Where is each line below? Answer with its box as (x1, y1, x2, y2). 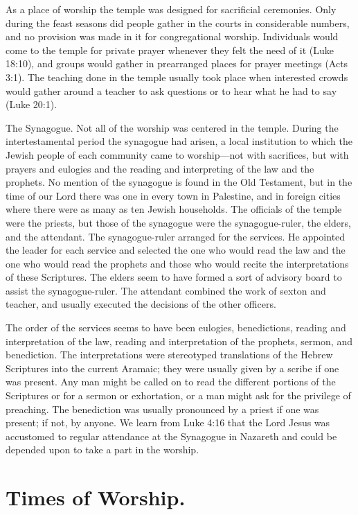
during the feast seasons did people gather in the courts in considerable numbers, (6, 15, 350, 30)
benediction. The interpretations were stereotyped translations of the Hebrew (6, 347, 333, 362)
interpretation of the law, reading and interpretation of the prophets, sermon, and (6, 333, 352, 348)
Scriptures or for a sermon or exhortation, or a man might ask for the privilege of (6, 388, 351, 403)
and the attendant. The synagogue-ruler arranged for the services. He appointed (6, 229, 346, 243)
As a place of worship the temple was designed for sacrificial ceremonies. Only (6, 2, 337, 16)
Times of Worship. (6, 483, 186, 512)
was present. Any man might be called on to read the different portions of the (6, 374, 336, 389)
